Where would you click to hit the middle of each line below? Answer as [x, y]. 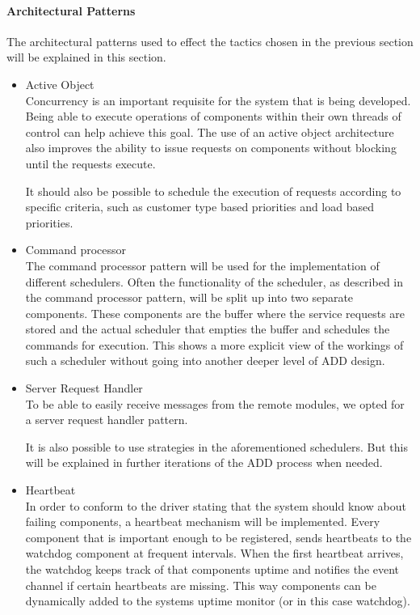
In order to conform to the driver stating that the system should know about [216, 505]
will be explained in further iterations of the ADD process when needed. [204, 462]
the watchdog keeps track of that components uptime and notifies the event [212, 569]
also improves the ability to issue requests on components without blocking [211, 148]
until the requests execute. [90, 163]
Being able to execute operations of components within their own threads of [213, 116]
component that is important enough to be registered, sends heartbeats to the [218, 537]
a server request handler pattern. [107, 420]
